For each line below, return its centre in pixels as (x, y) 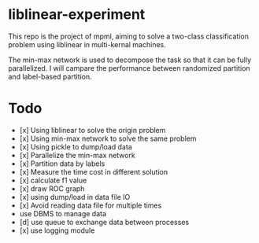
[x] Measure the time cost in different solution (94, 171)
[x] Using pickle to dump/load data (76, 146)
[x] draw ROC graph (52, 188)
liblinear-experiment (77, 15)
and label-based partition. (50, 76)
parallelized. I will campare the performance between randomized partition (129, 68)
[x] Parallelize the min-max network (77, 155)
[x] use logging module (57, 230)
